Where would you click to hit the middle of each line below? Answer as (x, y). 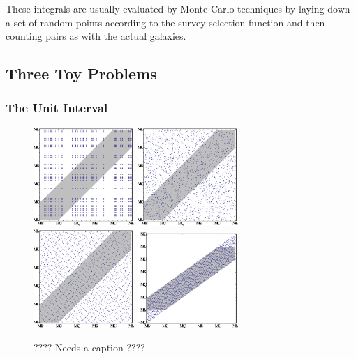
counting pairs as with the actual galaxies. (96, 36)
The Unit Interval (57, 108)
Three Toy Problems (81, 74)
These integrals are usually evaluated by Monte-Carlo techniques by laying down (178, 8)
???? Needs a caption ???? (89, 347)
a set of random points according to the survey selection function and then (165, 22)
